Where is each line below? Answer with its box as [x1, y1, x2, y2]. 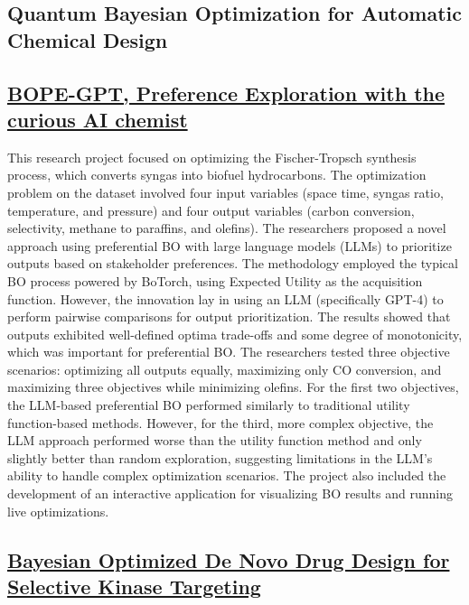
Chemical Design [7, 25, 168, 53]
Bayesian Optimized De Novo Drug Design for [7, 545, 450, 573]
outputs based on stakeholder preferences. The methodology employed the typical [7, 254, 458, 273]
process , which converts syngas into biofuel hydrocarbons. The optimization [7, 165, 427, 184]
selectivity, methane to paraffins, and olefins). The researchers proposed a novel [7, 219, 446, 237]
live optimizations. [7, 501, 109, 520]
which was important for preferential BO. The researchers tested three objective [7, 342, 450, 361]
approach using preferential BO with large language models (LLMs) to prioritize [7, 236, 452, 255]
